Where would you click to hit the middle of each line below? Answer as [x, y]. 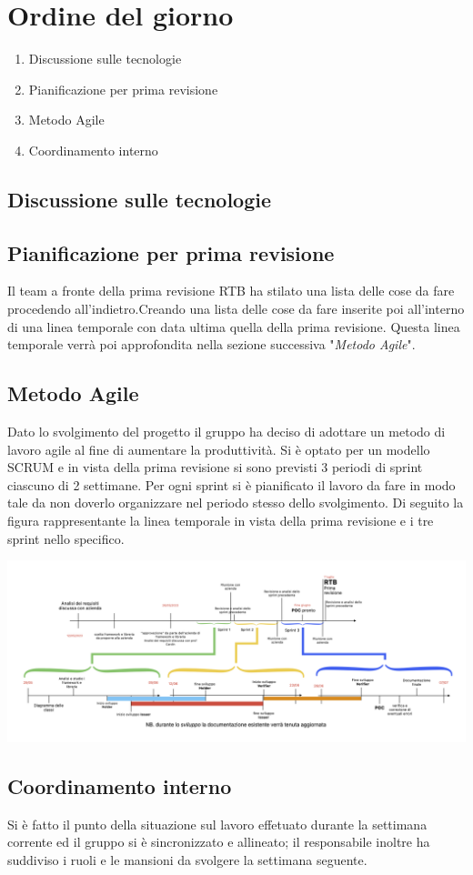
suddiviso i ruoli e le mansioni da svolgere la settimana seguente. [187, 860]
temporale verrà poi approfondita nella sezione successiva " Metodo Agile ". [211, 344]
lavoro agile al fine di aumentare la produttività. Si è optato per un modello [219, 449]
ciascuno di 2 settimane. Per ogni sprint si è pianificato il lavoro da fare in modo [231, 484]
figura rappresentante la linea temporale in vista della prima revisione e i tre [221, 521]
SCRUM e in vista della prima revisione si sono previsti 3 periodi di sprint [215, 467]
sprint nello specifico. [66, 538]
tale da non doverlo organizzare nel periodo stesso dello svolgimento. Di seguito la [236, 503]
